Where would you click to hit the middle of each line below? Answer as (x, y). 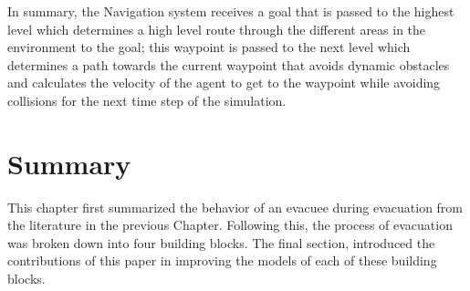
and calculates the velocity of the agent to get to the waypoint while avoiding (224, 83)
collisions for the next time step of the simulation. (147, 100)
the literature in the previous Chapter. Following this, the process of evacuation (230, 225)
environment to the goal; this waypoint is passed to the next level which (209, 47)
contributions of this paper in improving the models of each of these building (222, 260)
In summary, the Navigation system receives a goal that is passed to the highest (231, 11)
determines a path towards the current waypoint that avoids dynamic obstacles (229, 64)
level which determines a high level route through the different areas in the (217, 29)
